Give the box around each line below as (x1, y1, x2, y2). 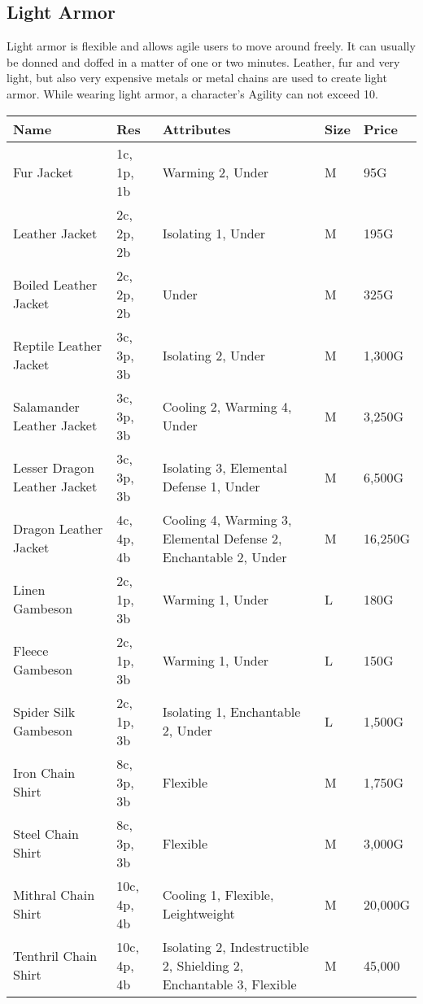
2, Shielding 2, (162, 955, 244, 975)
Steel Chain (13, 824, 79, 844)
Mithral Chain (13, 885, 95, 905)
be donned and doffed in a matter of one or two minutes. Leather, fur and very (7, 53, 400, 70)
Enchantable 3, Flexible (162, 974, 297, 993)
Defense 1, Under (162, 477, 260, 496)
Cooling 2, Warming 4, (162, 397, 292, 417)
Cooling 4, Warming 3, (162, 509, 292, 529)
